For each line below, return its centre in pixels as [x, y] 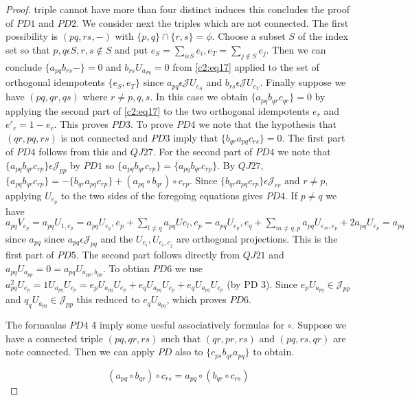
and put [131, 49]
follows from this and [83, 152]
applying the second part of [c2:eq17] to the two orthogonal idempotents [158, 110]
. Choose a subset [249, 36]
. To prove [152, 124]
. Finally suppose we [303, 82]
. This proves [81, 124]
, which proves [196, 299]
